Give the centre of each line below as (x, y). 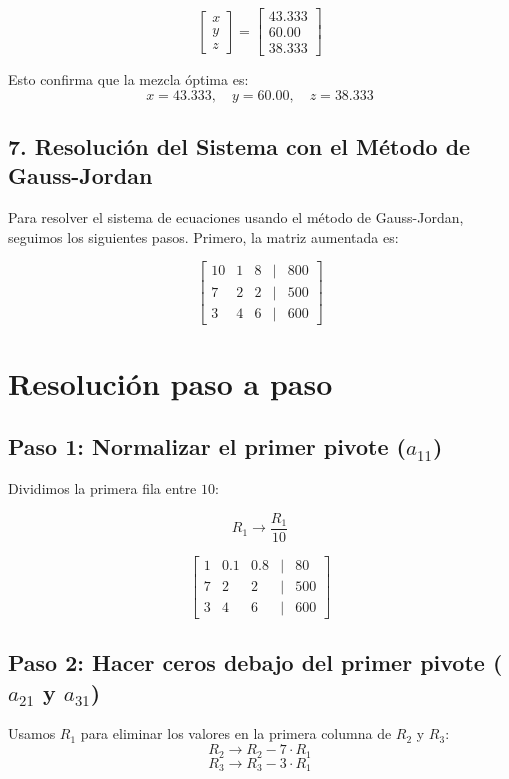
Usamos (32, 733)
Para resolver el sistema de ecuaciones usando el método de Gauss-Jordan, (236, 217)
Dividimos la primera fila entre (102, 488)
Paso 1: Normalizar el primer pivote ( (207, 446)
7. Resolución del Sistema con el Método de (239, 146)
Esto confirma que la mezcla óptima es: (128, 79)
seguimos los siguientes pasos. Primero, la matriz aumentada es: (203, 236)
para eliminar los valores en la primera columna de (236, 733)
